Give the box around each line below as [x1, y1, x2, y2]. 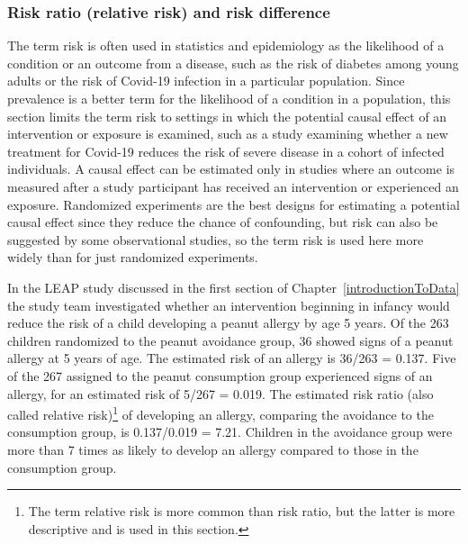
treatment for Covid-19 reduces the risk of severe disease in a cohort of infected [7, 141, 445, 160]
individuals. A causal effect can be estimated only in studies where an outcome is [7, 159, 455, 178]
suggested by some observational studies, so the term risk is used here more [7, 230, 424, 249]
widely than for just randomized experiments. [7, 248, 258, 267]
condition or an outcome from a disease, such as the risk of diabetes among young [7, 53, 459, 72]
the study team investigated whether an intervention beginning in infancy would [7, 295, 450, 314]
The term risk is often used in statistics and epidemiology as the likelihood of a [7, 36, 445, 55]
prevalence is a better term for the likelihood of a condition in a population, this [7, 89, 451, 107]
